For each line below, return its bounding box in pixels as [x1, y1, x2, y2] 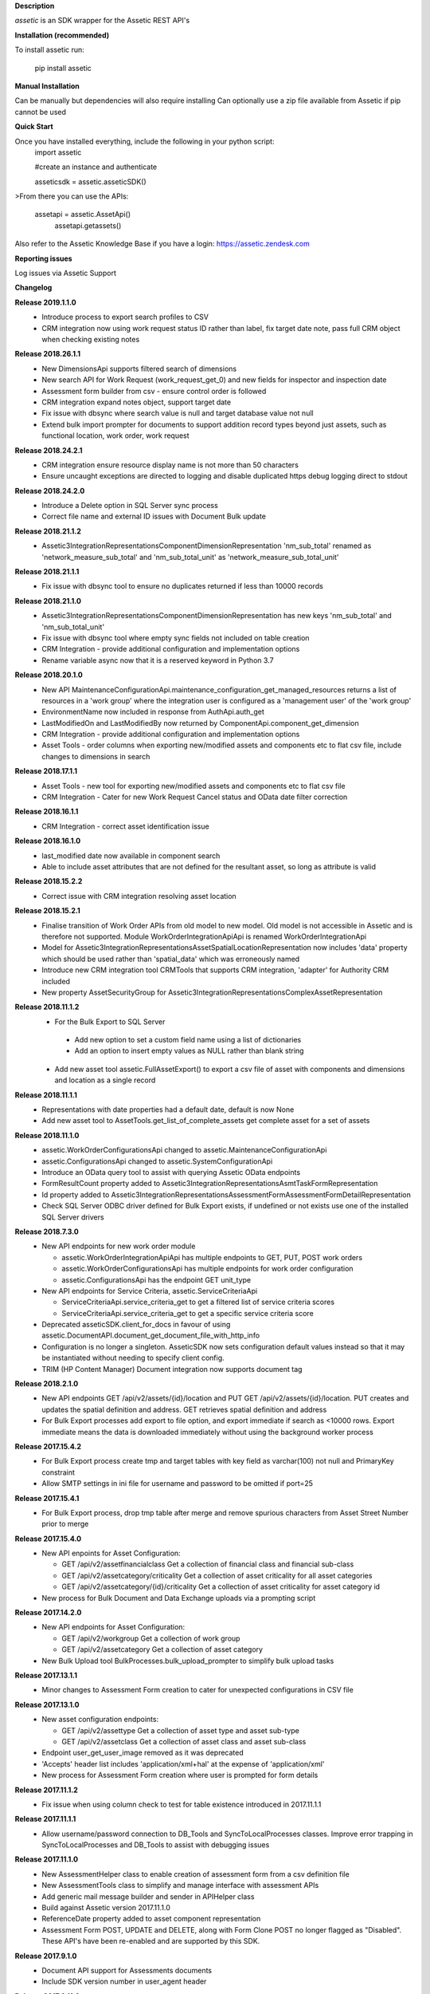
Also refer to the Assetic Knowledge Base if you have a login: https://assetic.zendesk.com [14, 239, 310, 249]
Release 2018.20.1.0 [14, 670, 84, 680]
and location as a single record [54, 1075, 156, 1085]
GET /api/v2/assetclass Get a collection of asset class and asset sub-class [61, 1736, 307, 1746]
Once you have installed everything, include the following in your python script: [14, 136, 275, 146]
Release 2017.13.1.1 [14, 1671, 78, 1680]
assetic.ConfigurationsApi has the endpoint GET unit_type [61, 1275, 252, 1284]
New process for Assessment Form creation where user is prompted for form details [41, 1771, 319, 1780]
